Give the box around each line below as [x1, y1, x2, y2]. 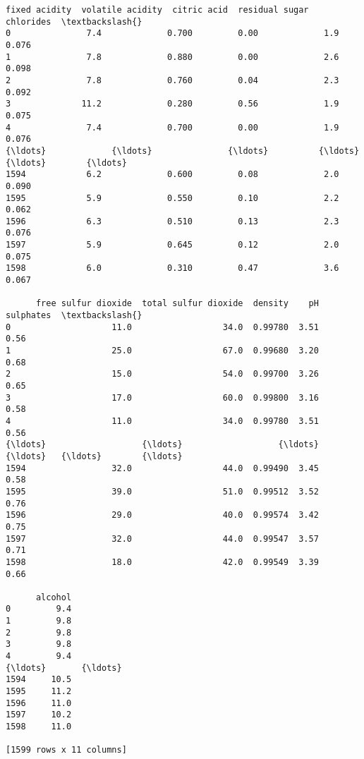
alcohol [35, 592, 72, 602]
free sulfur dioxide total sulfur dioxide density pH [35, 298, 319, 309]
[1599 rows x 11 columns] [6, 745, 127, 755]
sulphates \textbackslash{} [6, 310, 142, 321]
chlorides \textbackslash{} [6, 16, 142, 27]
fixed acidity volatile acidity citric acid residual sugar [6, 5, 309, 15]
